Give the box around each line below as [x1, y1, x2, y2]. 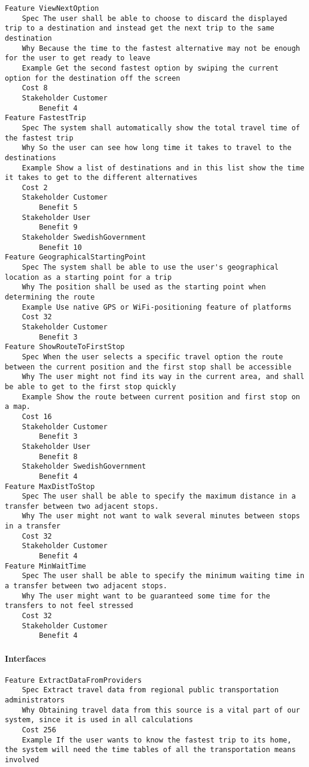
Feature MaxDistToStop [5, 482, 95, 491]
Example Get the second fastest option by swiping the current [22, 63, 279, 72]
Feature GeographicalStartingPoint [5, 253, 146, 262]
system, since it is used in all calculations [5, 716, 193, 725]
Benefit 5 [39, 203, 78, 212]
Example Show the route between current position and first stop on [22, 392, 300, 401]
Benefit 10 [39, 243, 82, 252]
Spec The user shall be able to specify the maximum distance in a [22, 492, 296, 501]
